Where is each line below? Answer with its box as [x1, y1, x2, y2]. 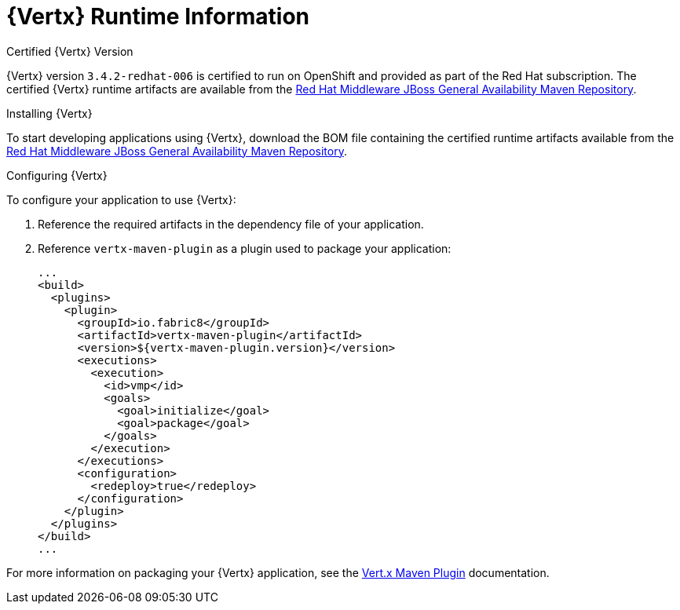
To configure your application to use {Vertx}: [6, 192, 236, 206]
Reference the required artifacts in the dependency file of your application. [38, 217, 424, 231]
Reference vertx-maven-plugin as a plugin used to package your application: [38, 241, 452, 255]
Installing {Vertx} [6, 106, 93, 120]
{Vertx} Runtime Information [6, 3, 310, 30]
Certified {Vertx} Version [6, 44, 133, 58]
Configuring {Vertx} [6, 168, 108, 182]
